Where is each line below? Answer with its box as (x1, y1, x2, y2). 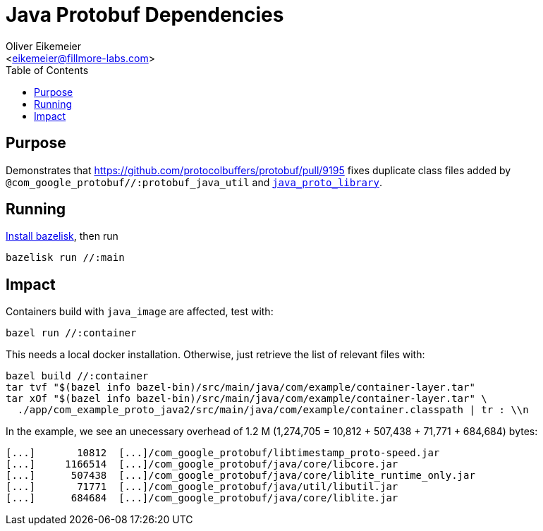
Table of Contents (6, 63, 89, 76)
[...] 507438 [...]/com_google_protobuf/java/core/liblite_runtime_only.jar (6, 470, 475, 482)
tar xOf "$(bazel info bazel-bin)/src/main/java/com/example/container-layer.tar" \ (6, 393, 487, 405)
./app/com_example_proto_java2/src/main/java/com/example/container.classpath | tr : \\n (17, 404, 529, 416)
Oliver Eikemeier (6, 39, 82, 52)
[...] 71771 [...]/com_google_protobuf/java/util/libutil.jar (6, 481, 398, 493)
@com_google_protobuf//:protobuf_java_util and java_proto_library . (6, 176, 382, 188)
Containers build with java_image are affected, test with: (6, 305, 274, 318)
